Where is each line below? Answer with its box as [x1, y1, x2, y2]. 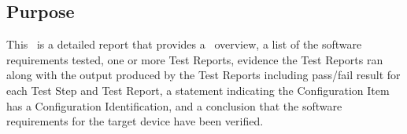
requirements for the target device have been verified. [6, 113, 264, 129]
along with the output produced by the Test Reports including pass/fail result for [6, 67, 401, 83]
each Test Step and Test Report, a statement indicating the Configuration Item [6, 81, 390, 98]
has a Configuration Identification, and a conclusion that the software [6, 97, 342, 114]
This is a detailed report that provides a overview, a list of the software [6, 36, 362, 53]
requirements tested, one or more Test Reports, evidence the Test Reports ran [6, 51, 383, 67]
